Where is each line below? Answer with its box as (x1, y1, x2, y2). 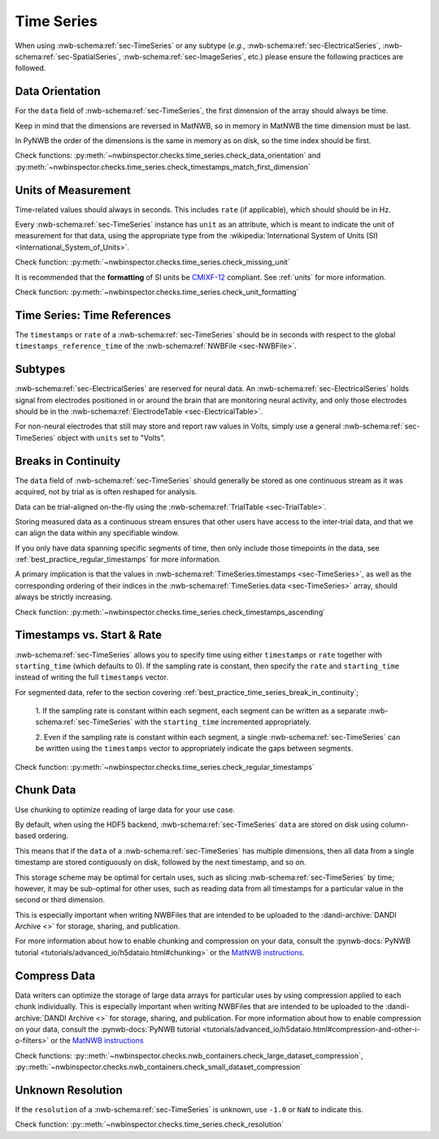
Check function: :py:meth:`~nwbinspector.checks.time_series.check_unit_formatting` (15, 287, 299, 297)
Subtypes (15, 363, 66, 376)
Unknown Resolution (15, 1083, 123, 1097)
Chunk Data (15, 783, 76, 797)
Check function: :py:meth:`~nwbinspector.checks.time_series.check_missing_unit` (15, 257, 290, 267)
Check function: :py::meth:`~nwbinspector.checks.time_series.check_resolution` (15, 1119, 285, 1129)
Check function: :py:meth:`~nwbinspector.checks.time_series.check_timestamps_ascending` (15, 606, 325, 617)
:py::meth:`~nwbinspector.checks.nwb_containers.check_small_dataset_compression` (15, 1062, 303, 1072)
